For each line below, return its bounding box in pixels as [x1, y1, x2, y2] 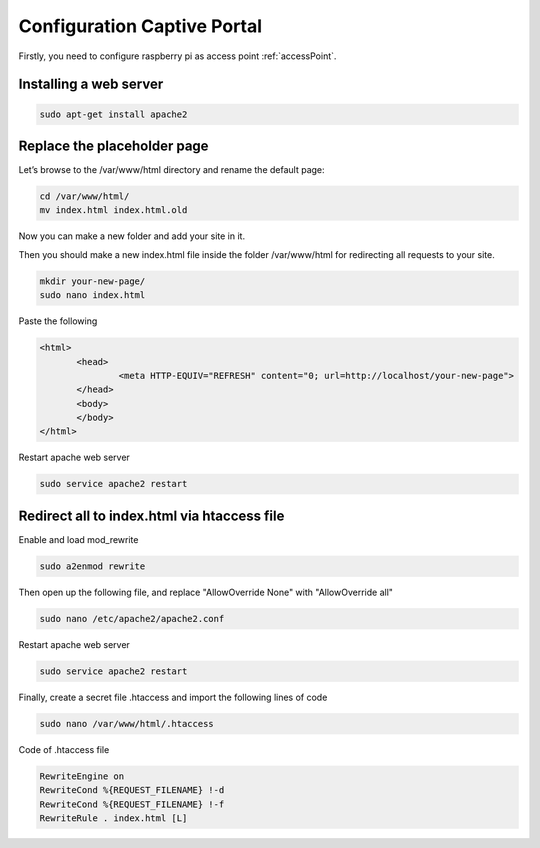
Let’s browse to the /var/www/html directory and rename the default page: [18, 164, 325, 176]
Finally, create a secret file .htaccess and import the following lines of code [18, 691, 328, 703]
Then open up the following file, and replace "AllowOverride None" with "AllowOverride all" [18, 586, 394, 598]
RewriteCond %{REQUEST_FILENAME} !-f [39, 798, 225, 810]
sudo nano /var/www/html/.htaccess [39, 718, 214, 729]
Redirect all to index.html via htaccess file [18, 507, 285, 524]
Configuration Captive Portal [18, 15, 263, 37]
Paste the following [18, 315, 98, 327]
